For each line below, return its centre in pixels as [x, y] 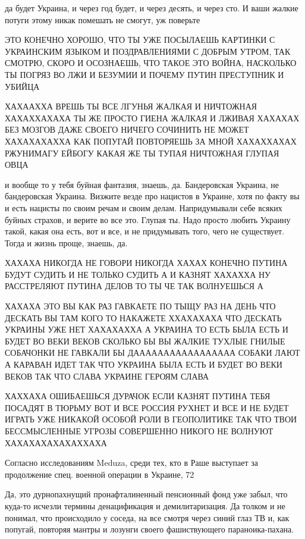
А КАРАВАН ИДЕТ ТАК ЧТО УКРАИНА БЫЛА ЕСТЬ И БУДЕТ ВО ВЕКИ [144, 364]
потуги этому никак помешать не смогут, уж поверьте [103, 19]
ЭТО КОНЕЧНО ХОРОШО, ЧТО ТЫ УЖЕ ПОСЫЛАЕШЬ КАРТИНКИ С [140, 40]
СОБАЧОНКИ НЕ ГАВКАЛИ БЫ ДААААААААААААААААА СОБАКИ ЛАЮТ [152, 352]
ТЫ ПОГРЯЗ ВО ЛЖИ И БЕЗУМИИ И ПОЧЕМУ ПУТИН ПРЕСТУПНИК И [144, 74]
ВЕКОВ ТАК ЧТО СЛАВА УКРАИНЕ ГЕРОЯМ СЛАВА [107, 376]
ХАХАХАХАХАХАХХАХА [56, 442]
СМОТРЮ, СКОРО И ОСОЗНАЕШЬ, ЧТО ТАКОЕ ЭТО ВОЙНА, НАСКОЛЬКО [151, 63]
